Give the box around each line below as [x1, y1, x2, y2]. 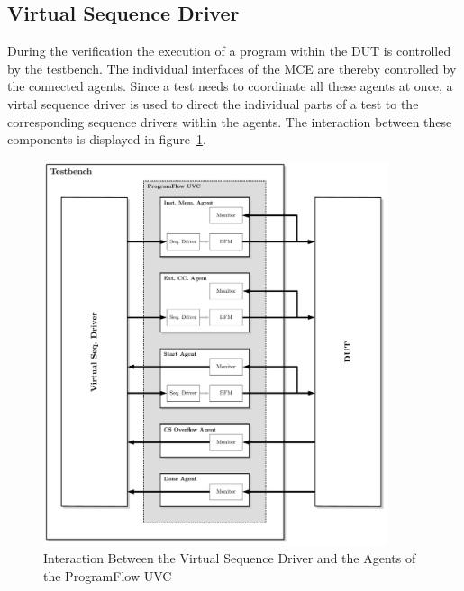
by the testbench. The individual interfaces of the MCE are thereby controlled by [7, 59, 457, 77]
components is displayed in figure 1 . [7, 130, 206, 149]
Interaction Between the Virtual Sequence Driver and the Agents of [43, 549, 416, 568]
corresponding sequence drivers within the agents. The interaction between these [7, 112, 452, 131]
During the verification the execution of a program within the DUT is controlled [7, 41, 451, 60]
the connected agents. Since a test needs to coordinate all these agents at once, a [7, 77, 453, 95]
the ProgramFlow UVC [43, 567, 172, 586]
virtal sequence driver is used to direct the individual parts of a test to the [7, 94, 419, 113]
